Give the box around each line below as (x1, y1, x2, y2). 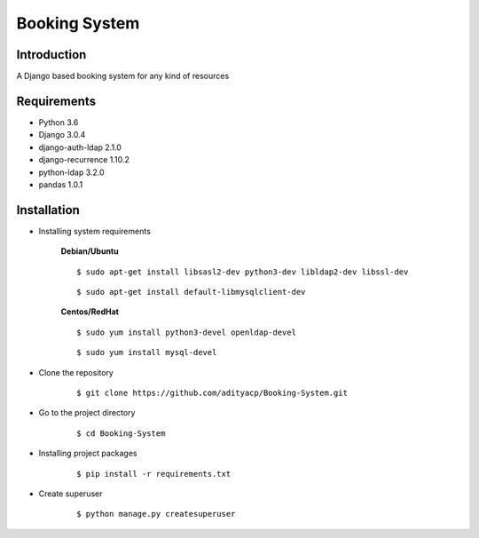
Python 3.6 (38, 116, 79, 128)
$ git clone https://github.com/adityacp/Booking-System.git (76, 387, 348, 398)
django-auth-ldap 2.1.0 (38, 142, 122, 153)
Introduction (16, 47, 87, 62)
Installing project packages (38, 448, 137, 459)
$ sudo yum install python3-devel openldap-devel (76, 327, 297, 337)
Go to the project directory (38, 407, 136, 418)
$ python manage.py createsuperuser (76, 509, 236, 519)
